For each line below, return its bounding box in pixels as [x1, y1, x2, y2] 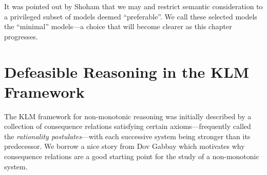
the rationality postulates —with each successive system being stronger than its [4, 130, 251, 141]
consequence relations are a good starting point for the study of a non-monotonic [4, 151, 259, 162]
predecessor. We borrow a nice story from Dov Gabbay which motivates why [4, 141, 245, 151]
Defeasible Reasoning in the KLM [4, 61, 250, 82]
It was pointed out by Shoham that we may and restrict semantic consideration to [4, 1, 263, 11]
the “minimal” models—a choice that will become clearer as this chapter [4, 21, 232, 32]
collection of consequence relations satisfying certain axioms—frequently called [4, 121, 251, 132]
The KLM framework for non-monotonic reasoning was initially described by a [4, 111, 252, 121]
